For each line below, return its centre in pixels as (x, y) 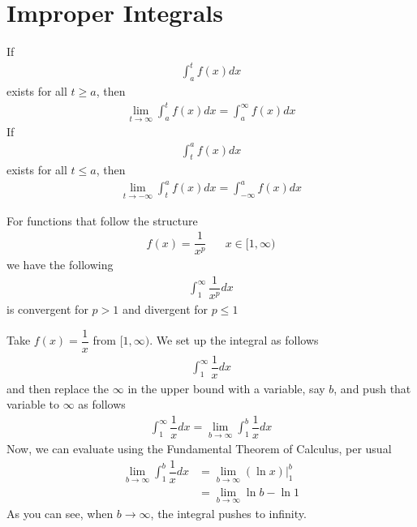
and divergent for (165, 309)
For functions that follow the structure (102, 220)
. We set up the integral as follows (234, 340)
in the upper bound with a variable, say (226, 388)
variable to (33, 404)
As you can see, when (60, 513)
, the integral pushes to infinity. (228, 513)
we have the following (60, 265)
